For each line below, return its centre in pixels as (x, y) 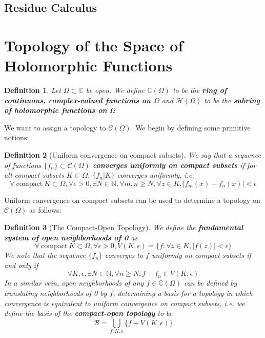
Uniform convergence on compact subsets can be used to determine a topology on (132, 200)
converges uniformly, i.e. (156, 175)
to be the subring (232, 100)
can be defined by (210, 283)
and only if (21, 265)
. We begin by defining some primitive (191, 127)
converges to (124, 255)
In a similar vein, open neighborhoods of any (74, 283)
